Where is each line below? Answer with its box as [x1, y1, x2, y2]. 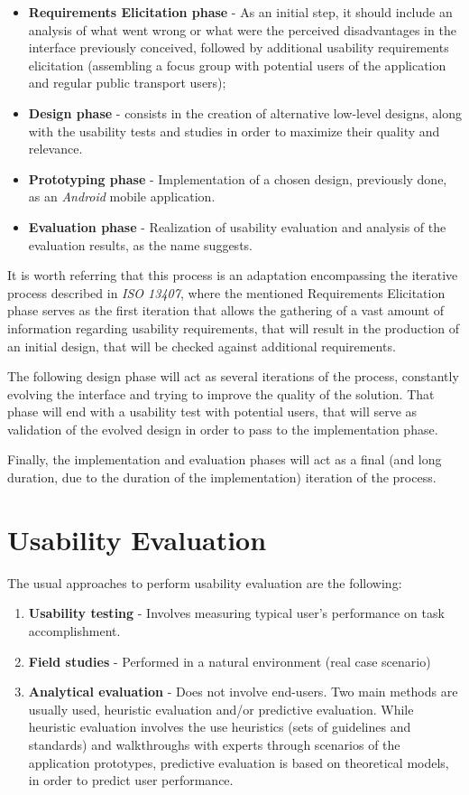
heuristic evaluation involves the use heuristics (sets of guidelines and [28, 717, 411, 736]
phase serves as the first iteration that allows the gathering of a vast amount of [7, 301, 445, 320]
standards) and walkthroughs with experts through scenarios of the [28, 734, 400, 753]
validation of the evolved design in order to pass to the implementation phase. [7, 419, 438, 438]
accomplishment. [28, 621, 121, 640]
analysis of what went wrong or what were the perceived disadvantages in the [28, 20, 456, 39]
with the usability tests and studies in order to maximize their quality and [28, 121, 440, 140]
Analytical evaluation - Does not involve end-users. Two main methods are [28, 682, 458, 701]
